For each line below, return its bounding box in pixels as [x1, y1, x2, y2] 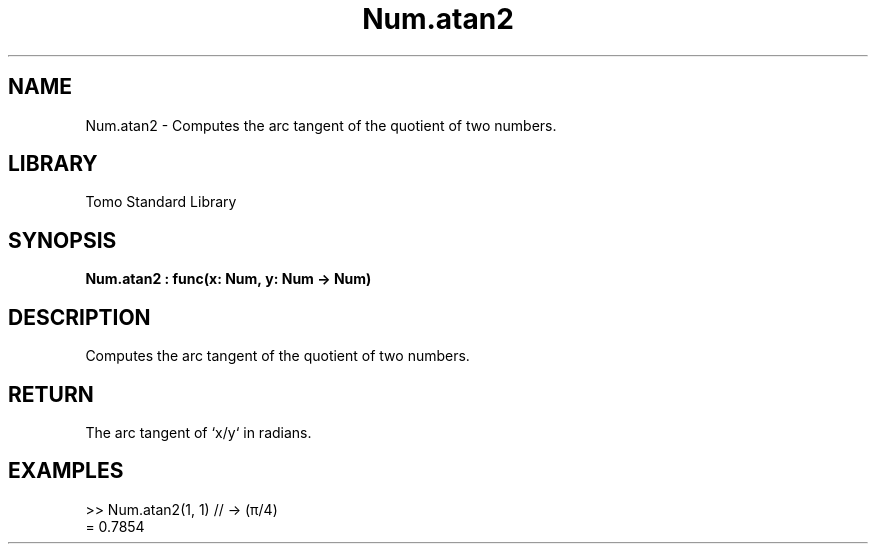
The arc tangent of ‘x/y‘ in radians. [85, 423, 312, 441]
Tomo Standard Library [85, 193, 237, 211]
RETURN [8, 381, 94, 407]
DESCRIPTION [8, 304, 151, 330]
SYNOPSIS [8, 227, 117, 253]
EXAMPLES [8, 458, 124, 484]
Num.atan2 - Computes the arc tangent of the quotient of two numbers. [85, 116, 557, 134]
